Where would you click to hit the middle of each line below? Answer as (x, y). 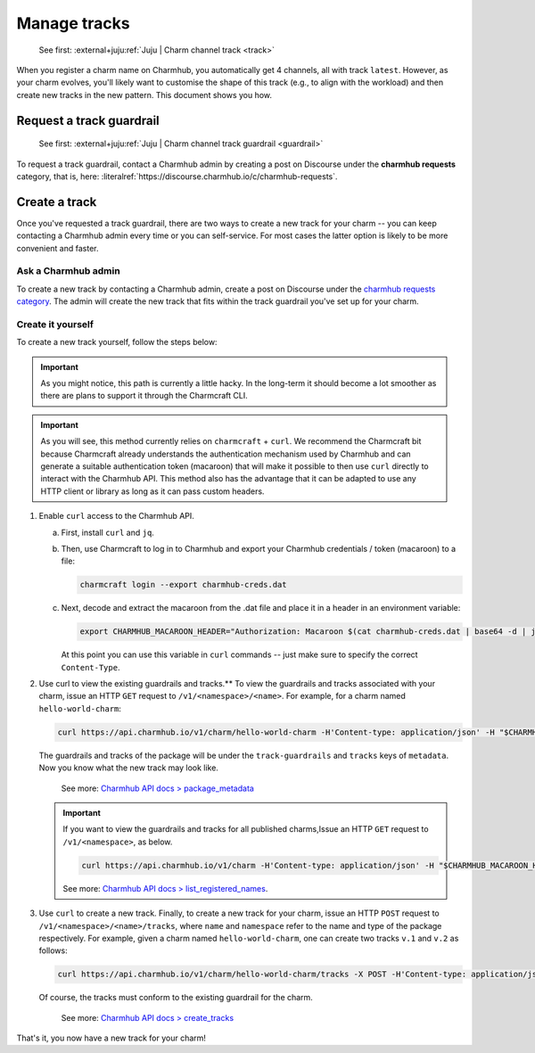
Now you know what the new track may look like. (128, 768)
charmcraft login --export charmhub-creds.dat (183, 585)
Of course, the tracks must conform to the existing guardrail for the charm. (176, 998)
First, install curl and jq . (108, 532)
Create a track (57, 202)
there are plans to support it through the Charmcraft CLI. (144, 396)
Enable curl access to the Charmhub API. (117, 516)
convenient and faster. (58, 248)
